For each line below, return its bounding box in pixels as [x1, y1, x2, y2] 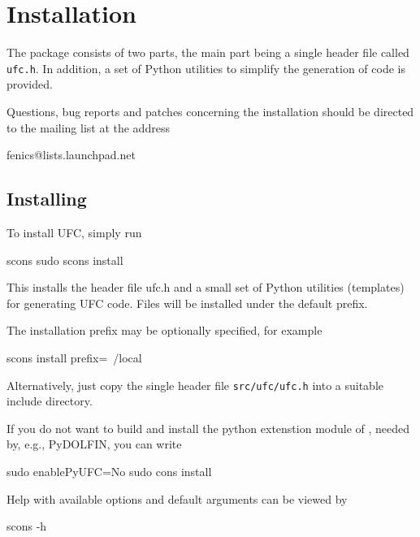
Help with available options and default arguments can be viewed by [6, 490, 348, 507]
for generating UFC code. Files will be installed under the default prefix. [6, 294, 368, 311]
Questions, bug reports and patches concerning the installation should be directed [6, 102, 414, 119]
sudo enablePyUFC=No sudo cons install [6, 462, 212, 479]
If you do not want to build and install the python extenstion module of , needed [6, 419, 410, 436]
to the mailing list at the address [6, 119, 170, 136]
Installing [6, 186, 87, 211]
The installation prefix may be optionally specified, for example [6, 322, 323, 339]
